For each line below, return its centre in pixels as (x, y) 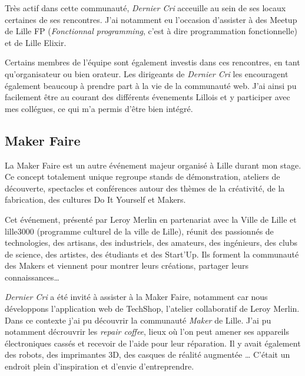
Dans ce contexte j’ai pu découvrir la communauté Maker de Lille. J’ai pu (138, 320)
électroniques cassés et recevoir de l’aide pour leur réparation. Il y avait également (153, 343)
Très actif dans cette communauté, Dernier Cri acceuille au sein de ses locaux (145, 8)
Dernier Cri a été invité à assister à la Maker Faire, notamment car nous (136, 297)
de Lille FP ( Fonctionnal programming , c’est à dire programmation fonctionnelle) (151, 31)
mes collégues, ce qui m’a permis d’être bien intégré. (99, 108)
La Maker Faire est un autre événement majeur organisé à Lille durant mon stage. (153, 165)
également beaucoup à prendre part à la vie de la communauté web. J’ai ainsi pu (151, 85)
